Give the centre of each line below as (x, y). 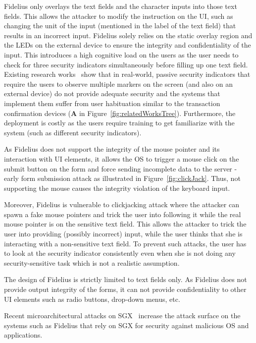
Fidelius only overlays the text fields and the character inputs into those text (121, 6)
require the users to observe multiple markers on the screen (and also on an (118, 84)
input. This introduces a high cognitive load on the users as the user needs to (121, 54)
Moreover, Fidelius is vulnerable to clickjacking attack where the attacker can (122, 204)
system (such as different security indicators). (73, 132)
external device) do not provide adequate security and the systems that (112, 93)
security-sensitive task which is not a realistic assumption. (92, 262)
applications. (23, 335)
